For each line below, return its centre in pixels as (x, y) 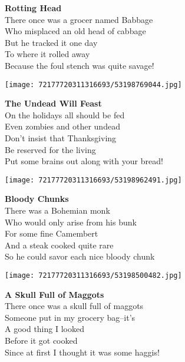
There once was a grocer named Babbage (79, 19)
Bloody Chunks (37, 199)
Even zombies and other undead (62, 126)
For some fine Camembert (52, 233)
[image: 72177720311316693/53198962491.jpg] (93, 180)
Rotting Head (33, 8)
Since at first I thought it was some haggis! (82, 352)
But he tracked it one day (51, 42)
